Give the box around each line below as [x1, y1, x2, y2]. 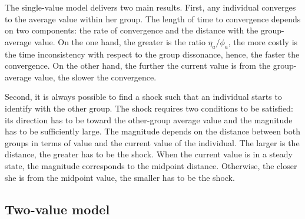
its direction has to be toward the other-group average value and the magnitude [5, 113, 293, 126]
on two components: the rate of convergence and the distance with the [5, 24, 258, 36]
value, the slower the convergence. [34, 70, 157, 83]
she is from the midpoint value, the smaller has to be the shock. [5, 171, 235, 183]
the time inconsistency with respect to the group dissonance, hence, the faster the [5, 48, 300, 60]
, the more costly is [228, 35, 298, 48]
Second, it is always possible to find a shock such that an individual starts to [5, 90, 282, 103]
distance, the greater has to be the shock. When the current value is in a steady [5, 148, 293, 160]
